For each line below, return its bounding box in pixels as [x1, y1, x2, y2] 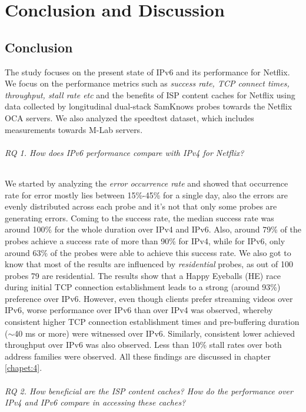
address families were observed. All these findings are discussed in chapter [5, 350, 271, 362]
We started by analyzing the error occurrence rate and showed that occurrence [5, 177, 288, 189]
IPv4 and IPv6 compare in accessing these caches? [5, 396, 186, 408]
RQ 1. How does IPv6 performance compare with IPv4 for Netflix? [5, 146, 244, 158]
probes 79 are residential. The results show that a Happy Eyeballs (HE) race [5, 269, 281, 281]
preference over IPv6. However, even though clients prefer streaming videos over [5, 292, 293, 304]
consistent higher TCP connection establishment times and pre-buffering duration [5, 315, 300, 328]
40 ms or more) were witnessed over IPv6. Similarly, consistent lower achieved [14, 327, 295, 339]
